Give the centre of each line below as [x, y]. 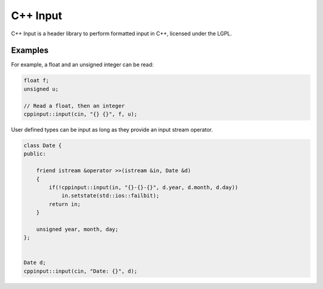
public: [35, 154]
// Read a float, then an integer [74, 106]
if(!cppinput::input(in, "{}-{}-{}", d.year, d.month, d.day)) [144, 187]
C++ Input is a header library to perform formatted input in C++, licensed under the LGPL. [122, 34]
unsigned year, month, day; [77, 229]
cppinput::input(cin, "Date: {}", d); [80, 271]
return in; [65, 204]
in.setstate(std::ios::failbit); [110, 196]
